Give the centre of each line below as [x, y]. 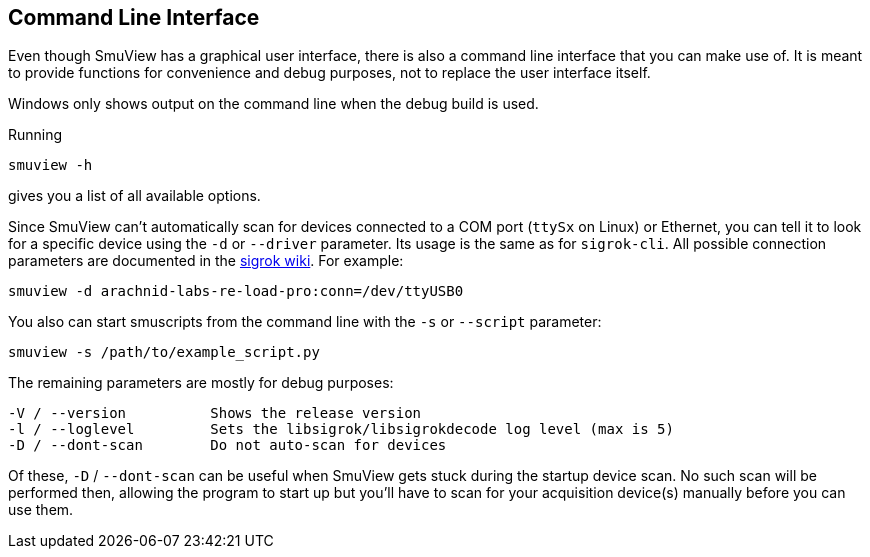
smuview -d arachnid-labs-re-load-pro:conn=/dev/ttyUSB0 [236, 291]
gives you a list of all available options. [134, 196]
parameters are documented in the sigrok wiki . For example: [206, 261]
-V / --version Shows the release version [215, 413]
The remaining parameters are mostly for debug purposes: [201, 383]
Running [35, 135]
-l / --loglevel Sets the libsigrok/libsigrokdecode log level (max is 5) [341, 429]
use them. [41, 510]
